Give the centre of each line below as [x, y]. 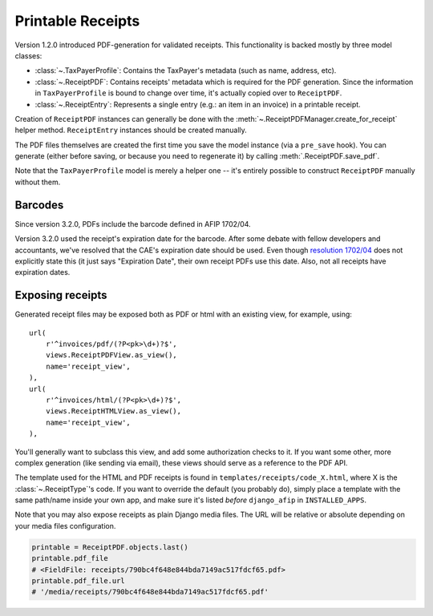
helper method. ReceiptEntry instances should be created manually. [131, 130]
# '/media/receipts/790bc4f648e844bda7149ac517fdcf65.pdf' [150, 592]
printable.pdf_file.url [79, 581]
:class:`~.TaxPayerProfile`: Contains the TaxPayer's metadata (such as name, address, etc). [186, 70]
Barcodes [39, 205]
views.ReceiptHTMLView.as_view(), [113, 411]
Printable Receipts [77, 21]
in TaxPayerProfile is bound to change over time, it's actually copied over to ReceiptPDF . [188, 93]
